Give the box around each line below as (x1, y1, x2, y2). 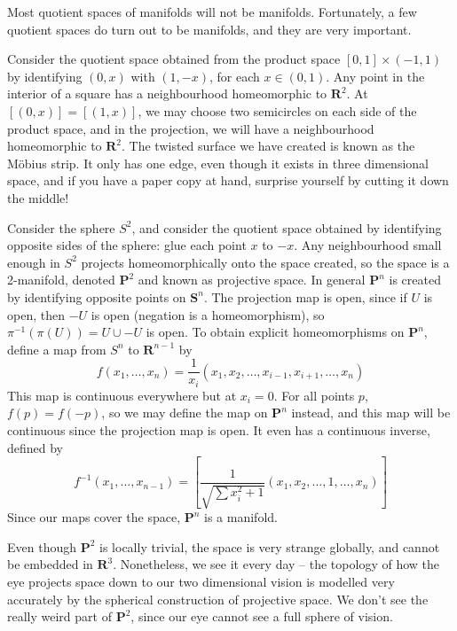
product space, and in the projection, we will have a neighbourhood (7, 119, 374, 137)
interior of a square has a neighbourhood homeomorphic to (7, 84, 327, 103)
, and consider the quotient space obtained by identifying (131, 218, 442, 237)
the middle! (7, 188, 69, 206)
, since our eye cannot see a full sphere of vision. (130, 607, 393, 626)
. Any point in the (326, 66, 425, 85)
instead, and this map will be (291, 403, 451, 422)
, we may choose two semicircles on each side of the (138, 101, 417, 120)
